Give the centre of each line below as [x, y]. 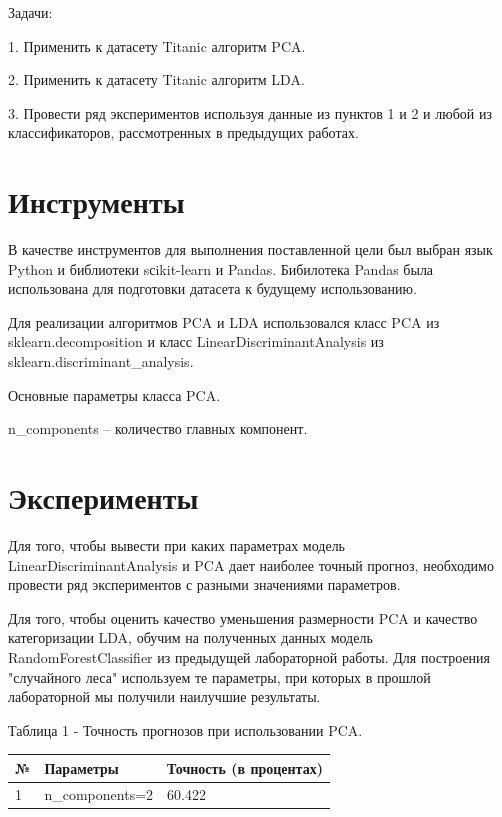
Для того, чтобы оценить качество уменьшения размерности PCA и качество [243, 617]
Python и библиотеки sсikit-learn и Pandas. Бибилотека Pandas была [221, 268]
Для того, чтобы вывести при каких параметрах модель [177, 544]
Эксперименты [103, 497]
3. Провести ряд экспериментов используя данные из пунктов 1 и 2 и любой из [250, 112]
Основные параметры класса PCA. [114, 394]
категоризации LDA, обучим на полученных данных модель [190, 637]
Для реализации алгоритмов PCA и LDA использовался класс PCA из [224, 321]
